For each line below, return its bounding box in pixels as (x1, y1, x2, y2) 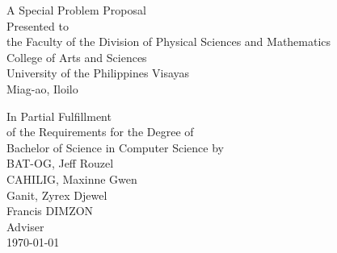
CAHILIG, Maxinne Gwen (6, 170, 137, 187)
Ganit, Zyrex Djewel (6, 186, 107, 203)
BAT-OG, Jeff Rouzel (6, 155, 114, 172)
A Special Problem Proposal (6, 2, 146, 18)
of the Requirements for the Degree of (6, 123, 194, 140)
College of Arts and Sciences (6, 48, 147, 65)
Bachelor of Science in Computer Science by (6, 139, 224, 156)
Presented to (6, 17, 69, 34)
